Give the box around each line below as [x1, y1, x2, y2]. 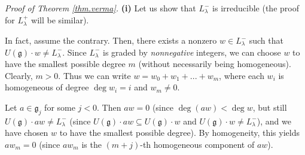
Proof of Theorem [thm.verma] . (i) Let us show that [5, 2, 196, 14]
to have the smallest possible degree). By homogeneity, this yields [59, 126, 300, 139]
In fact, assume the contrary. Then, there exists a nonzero [5, 34, 217, 47]
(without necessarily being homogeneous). [138, 57, 291, 70]
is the [81, 138, 102, 150]
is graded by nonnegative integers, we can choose [103, 45, 281, 58]
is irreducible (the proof [212, 2, 299, 14]
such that [249, 34, 283, 47]
